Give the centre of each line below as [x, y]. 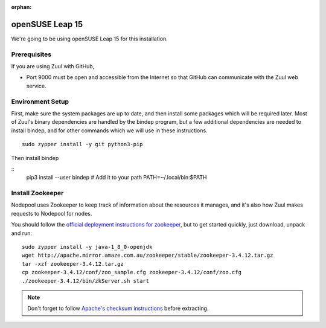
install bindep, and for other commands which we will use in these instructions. [109, 130]
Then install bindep [35, 158]
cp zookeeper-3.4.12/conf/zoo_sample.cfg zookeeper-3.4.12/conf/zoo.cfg [132, 272]
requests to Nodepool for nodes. [52, 213]
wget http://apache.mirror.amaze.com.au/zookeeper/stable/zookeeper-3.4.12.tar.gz [148, 256]
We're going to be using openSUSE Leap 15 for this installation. [90, 39]
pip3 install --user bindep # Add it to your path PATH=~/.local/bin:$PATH [117, 178]
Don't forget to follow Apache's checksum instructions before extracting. [118, 309]
